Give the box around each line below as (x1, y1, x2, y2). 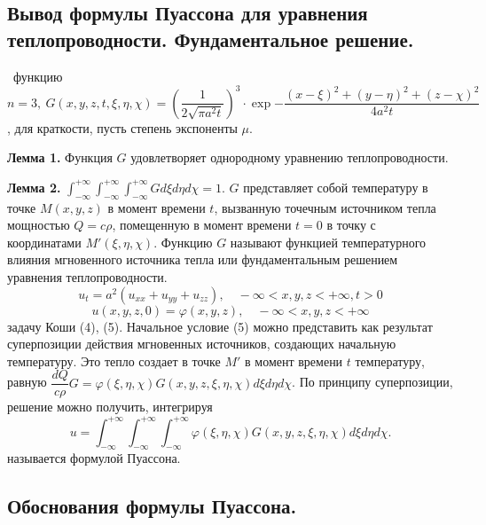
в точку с (326, 215, 376, 234)
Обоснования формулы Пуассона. (7, 492, 297, 520)
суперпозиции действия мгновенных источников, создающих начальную (7, 334, 396, 353)
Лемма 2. (7, 177, 61, 196)
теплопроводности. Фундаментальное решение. (7, 25, 414, 52)
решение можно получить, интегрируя (7, 397, 213, 416)
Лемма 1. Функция (7, 148, 113, 167)
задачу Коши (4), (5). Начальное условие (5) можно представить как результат (7, 317, 433, 335)
